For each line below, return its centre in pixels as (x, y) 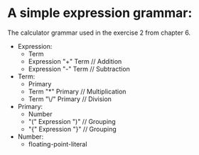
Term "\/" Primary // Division (70, 99)
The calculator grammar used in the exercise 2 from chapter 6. (99, 33)
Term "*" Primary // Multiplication (77, 91)
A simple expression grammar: (100, 13)
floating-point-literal (58, 144)
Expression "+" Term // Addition (75, 61)
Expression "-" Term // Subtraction (79, 69)
